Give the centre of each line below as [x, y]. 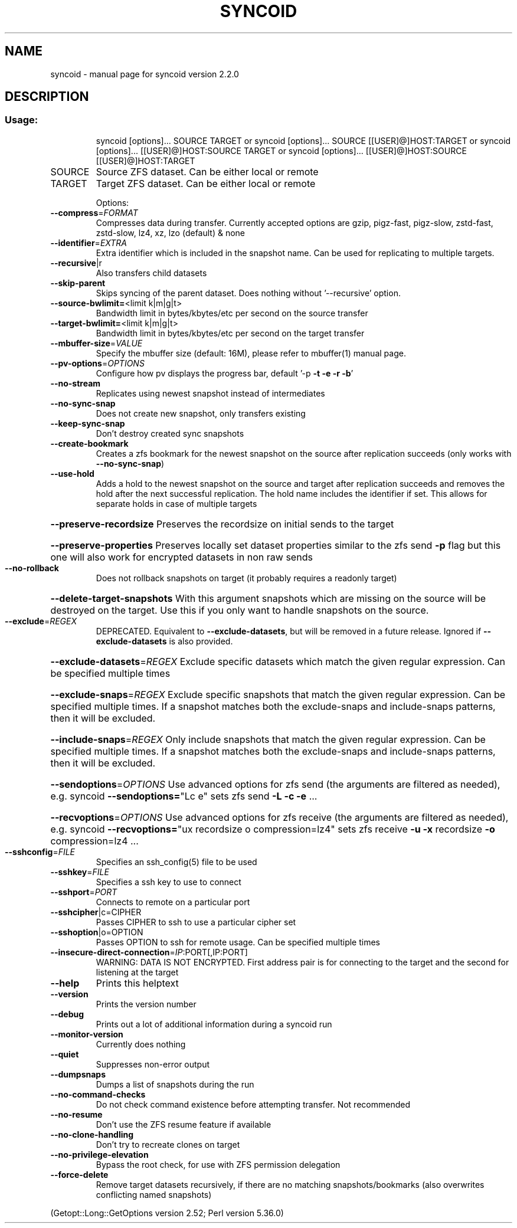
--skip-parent [78, 283]
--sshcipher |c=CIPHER [96, 912]
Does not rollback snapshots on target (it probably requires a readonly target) [246, 578]
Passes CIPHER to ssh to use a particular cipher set [196, 922]
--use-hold [72, 473]
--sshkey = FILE [80, 872]
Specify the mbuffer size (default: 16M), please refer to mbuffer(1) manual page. [251, 353]
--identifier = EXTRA [89, 243]
